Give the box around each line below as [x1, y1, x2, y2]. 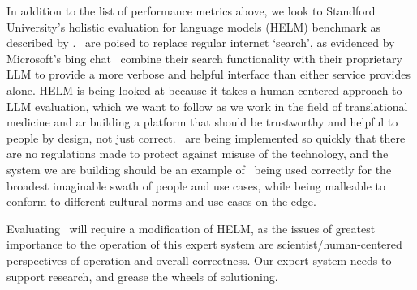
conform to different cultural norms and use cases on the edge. [6, 193, 316, 210]
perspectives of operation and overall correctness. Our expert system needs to [6, 251, 392, 268]
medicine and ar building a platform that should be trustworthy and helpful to [6, 113, 398, 130]
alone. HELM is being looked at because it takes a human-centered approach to [6, 81, 402, 98]
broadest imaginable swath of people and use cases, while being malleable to [6, 177, 386, 194]
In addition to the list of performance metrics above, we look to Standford [6, 2, 376, 19]
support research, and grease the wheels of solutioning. [6, 267, 278, 284]
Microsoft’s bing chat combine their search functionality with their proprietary [6, 49, 402, 66]
